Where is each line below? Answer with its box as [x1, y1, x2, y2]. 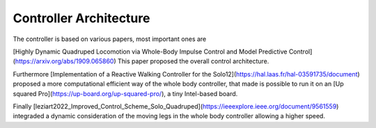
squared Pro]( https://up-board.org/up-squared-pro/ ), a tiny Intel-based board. [13, 89, 238, 97]
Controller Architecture [13, 10, 150, 26]
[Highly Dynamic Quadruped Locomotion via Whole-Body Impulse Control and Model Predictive [13, 47, 288, 56]
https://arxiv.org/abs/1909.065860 [15, 57, 114, 65]
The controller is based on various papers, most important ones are [13, 35, 207, 43]
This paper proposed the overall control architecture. [117, 57, 269, 65]
